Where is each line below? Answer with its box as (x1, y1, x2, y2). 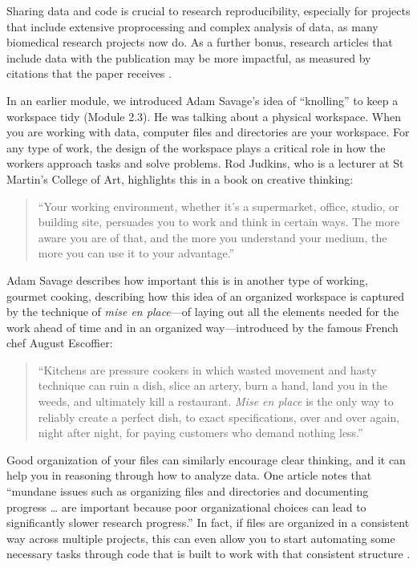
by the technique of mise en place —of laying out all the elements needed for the (6, 303, 399, 320)
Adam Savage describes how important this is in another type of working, (6, 271, 368, 288)
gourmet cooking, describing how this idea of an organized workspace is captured (6, 287, 404, 304)
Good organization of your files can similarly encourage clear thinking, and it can (6, 451, 406, 468)
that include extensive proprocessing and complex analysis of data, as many (6, 18, 379, 34)
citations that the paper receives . (6, 65, 172, 82)
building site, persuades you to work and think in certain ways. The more (38, 213, 400, 230)
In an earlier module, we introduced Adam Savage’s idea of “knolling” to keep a (6, 91, 399, 108)
